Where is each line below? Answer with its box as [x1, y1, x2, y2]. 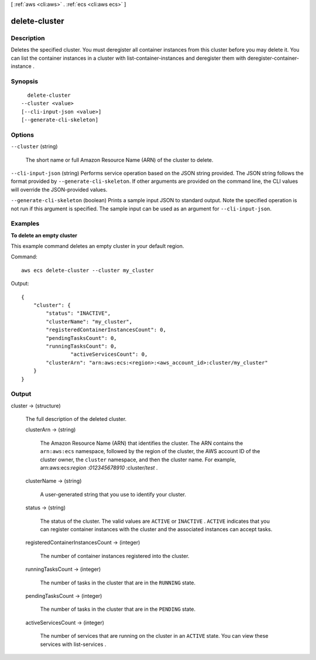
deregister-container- [247, 55, 300, 62]
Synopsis [11, 77, 38, 85]
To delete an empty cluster [11, 232, 77, 239]
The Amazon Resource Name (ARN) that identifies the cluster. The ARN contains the [40, 440, 243, 447]
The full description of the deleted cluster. [25, 416, 127, 423]
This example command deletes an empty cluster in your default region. [11, 243, 184, 250]
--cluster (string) [11, 143, 58, 150]
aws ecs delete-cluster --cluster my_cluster [21, 267, 154, 274]
